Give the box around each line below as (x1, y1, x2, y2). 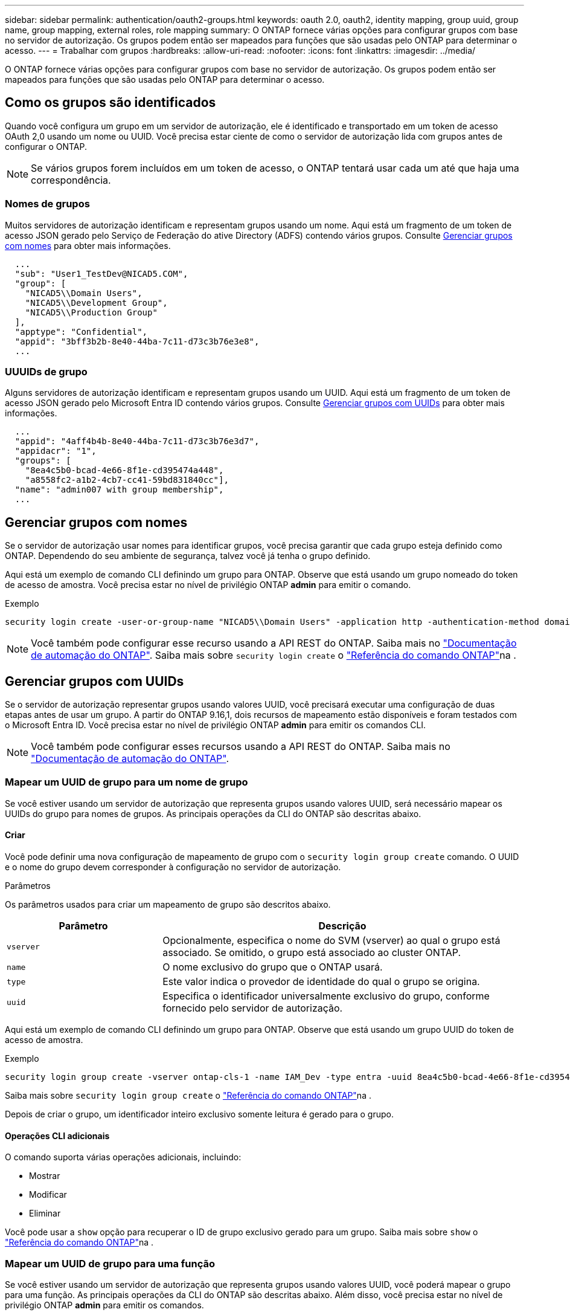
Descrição (318, 920, 367, 932)
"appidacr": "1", (14, 446, 97, 456)
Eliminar (29, 1208, 61, 1219)
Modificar (29, 1189, 67, 1200)
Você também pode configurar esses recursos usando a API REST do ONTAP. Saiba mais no (31, 740, 450, 753)
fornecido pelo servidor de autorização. (162, 1002, 343, 1014)
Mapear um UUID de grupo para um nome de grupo (5, 776, 248, 789)
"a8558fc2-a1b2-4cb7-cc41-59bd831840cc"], (25, 475, 229, 485)
